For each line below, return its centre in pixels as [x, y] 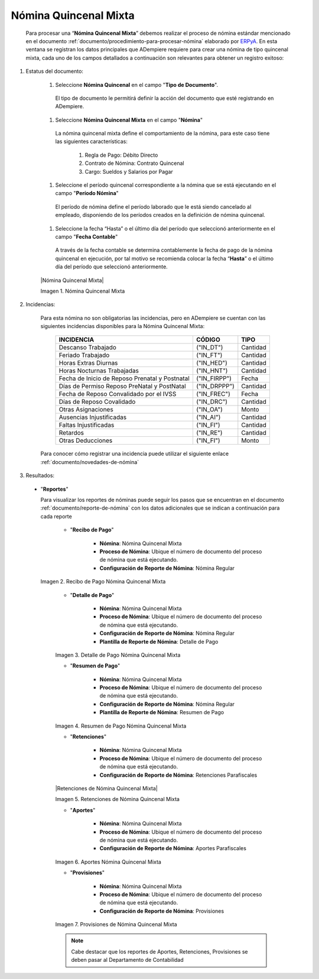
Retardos [71, 433]
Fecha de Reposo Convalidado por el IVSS [118, 394]
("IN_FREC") [213, 394]
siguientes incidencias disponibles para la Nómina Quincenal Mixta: [123, 326]
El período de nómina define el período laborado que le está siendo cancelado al [153, 206]
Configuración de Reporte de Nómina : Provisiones [162, 911]
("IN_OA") [209, 410]
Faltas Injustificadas [87, 425]
